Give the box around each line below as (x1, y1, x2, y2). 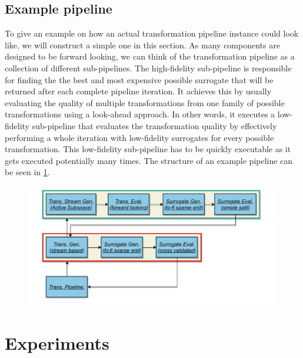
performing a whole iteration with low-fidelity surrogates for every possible (5, 131, 274, 143)
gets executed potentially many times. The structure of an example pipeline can (5, 154, 293, 166)
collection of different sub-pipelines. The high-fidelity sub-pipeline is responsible (5, 61, 292, 74)
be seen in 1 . (5, 166, 50, 178)
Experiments (5, 331, 109, 355)
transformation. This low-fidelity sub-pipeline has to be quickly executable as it (5, 143, 291, 155)
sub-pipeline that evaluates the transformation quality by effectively (32, 119, 277, 132)
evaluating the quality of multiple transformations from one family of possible (5, 96, 285, 109)
